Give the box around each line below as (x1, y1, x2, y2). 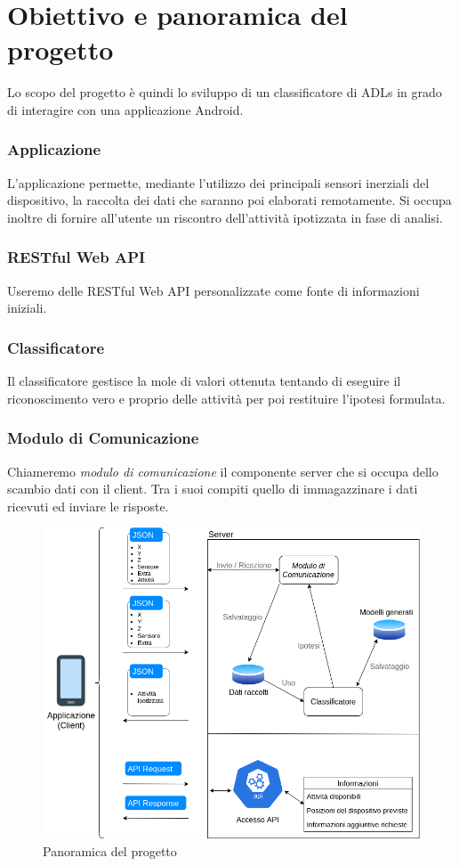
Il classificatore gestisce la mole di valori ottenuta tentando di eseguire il (7, 372, 401, 390)
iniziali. (7, 298, 47, 317)
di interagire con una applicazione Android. (7, 100, 244, 118)
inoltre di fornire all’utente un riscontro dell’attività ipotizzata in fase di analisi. (7, 208, 443, 226)
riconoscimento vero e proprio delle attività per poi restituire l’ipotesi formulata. (7, 388, 446, 407)
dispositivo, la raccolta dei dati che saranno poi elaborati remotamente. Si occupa (7, 191, 452, 209)
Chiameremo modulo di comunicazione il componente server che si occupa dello (7, 462, 439, 480)
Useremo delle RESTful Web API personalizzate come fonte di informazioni (7, 281, 420, 299)
